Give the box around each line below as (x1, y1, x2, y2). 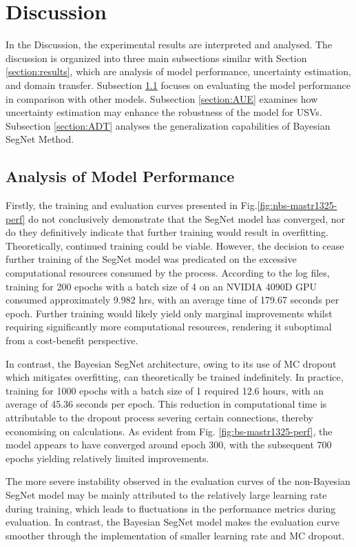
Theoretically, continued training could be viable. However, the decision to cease (6, 238, 344, 252)
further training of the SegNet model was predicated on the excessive (6, 252, 297, 266)
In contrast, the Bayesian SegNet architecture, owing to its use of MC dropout (6, 356, 337, 370)
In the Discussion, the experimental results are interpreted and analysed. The (6, 37, 333, 52)
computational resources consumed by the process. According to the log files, (6, 266, 330, 280)
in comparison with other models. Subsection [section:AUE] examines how (6, 91, 318, 106)
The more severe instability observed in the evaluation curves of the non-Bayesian (6, 474, 350, 488)
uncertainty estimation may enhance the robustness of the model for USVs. (6, 105, 322, 119)
